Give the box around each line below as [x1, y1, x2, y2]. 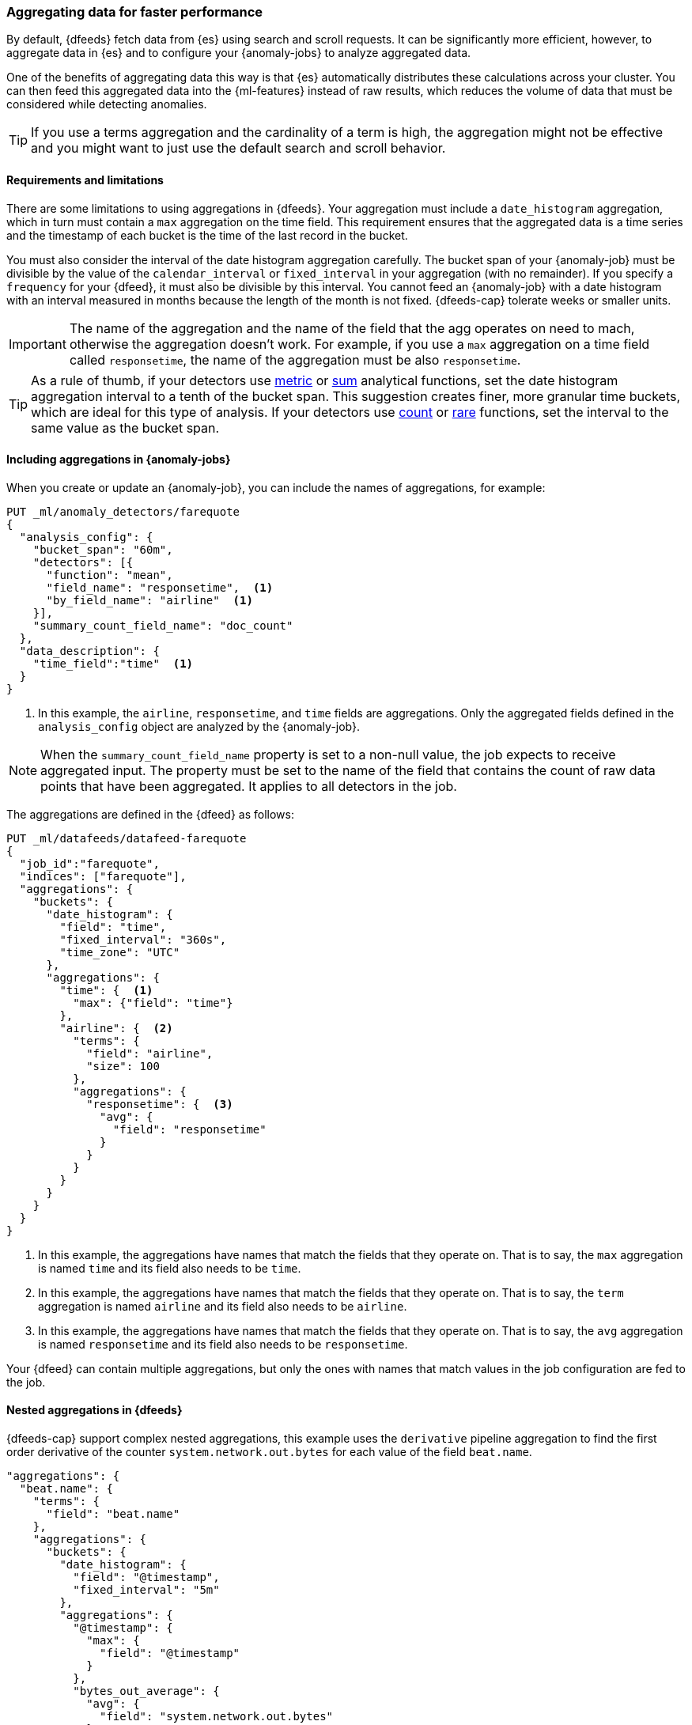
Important [9, 335, 66, 352]
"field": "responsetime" [112, 1122, 267, 1136]
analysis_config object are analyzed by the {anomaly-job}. [38, 719, 361, 733]
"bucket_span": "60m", [32, 543, 173, 556]
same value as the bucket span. [31, 419, 220, 436]
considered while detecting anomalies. [6, 97, 207, 112]
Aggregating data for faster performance [6, 4, 263, 20]
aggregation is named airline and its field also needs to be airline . [38, 1299, 407, 1313]
